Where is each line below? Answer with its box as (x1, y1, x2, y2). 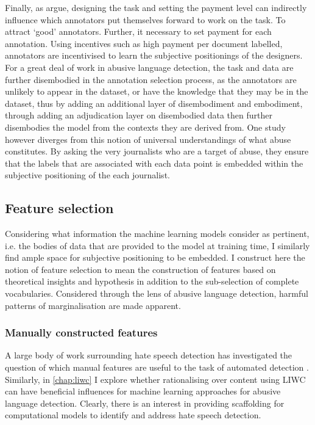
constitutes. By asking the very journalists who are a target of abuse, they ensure (5, 145, 309, 158)
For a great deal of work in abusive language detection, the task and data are (5, 60, 294, 73)
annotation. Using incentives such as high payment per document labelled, (5, 37, 283, 49)
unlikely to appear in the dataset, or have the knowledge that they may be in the (5, 85, 308, 98)
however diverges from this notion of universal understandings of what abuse (5, 133, 291, 145)
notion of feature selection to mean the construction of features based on (5, 263, 276, 275)
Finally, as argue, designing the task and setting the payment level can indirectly (5, 1, 307, 13)
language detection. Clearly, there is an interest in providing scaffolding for (5, 396, 285, 409)
